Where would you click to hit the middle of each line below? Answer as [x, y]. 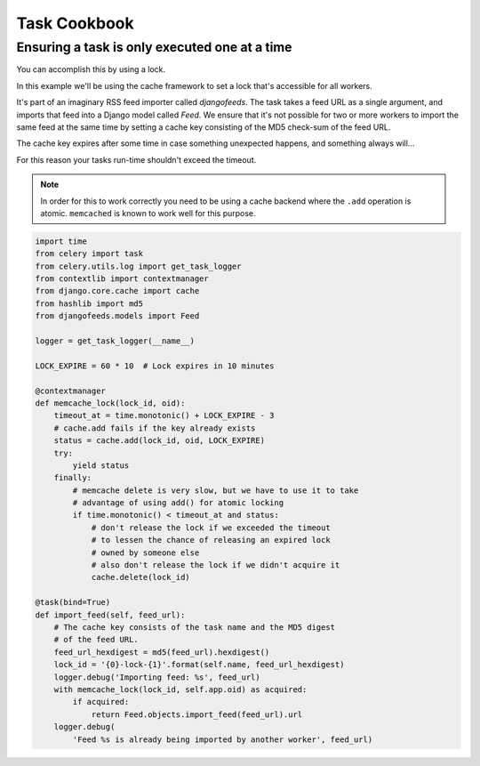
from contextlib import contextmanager [122, 279]
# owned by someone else [145, 552]
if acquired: [101, 702]
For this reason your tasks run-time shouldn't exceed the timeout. [136, 159]
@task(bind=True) [73, 602]
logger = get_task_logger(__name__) [115, 341]
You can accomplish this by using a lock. [91, 69]
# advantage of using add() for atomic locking [178, 503]
